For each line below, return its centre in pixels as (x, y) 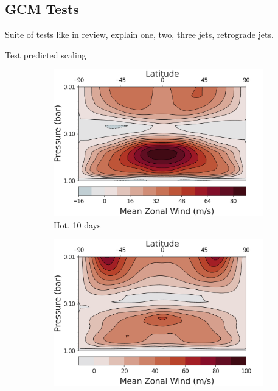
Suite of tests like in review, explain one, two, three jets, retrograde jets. (139, 34)
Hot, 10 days (77, 224)
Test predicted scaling (46, 55)
